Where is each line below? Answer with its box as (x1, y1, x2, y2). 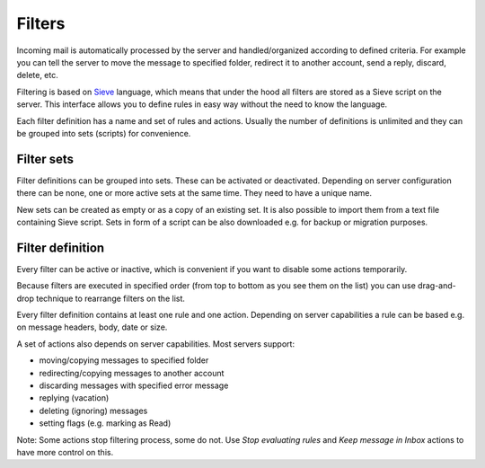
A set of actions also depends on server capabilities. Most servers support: (16, 338, 295, 349)
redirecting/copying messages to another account (39, 367, 225, 378)
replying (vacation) (39, 393, 110, 403)
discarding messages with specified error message (39, 380, 229, 391)
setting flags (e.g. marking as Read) (39, 418, 172, 428)
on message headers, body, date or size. (16, 322, 168, 332)
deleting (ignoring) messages (39, 405, 148, 416)
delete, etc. (16, 70, 58, 81)
